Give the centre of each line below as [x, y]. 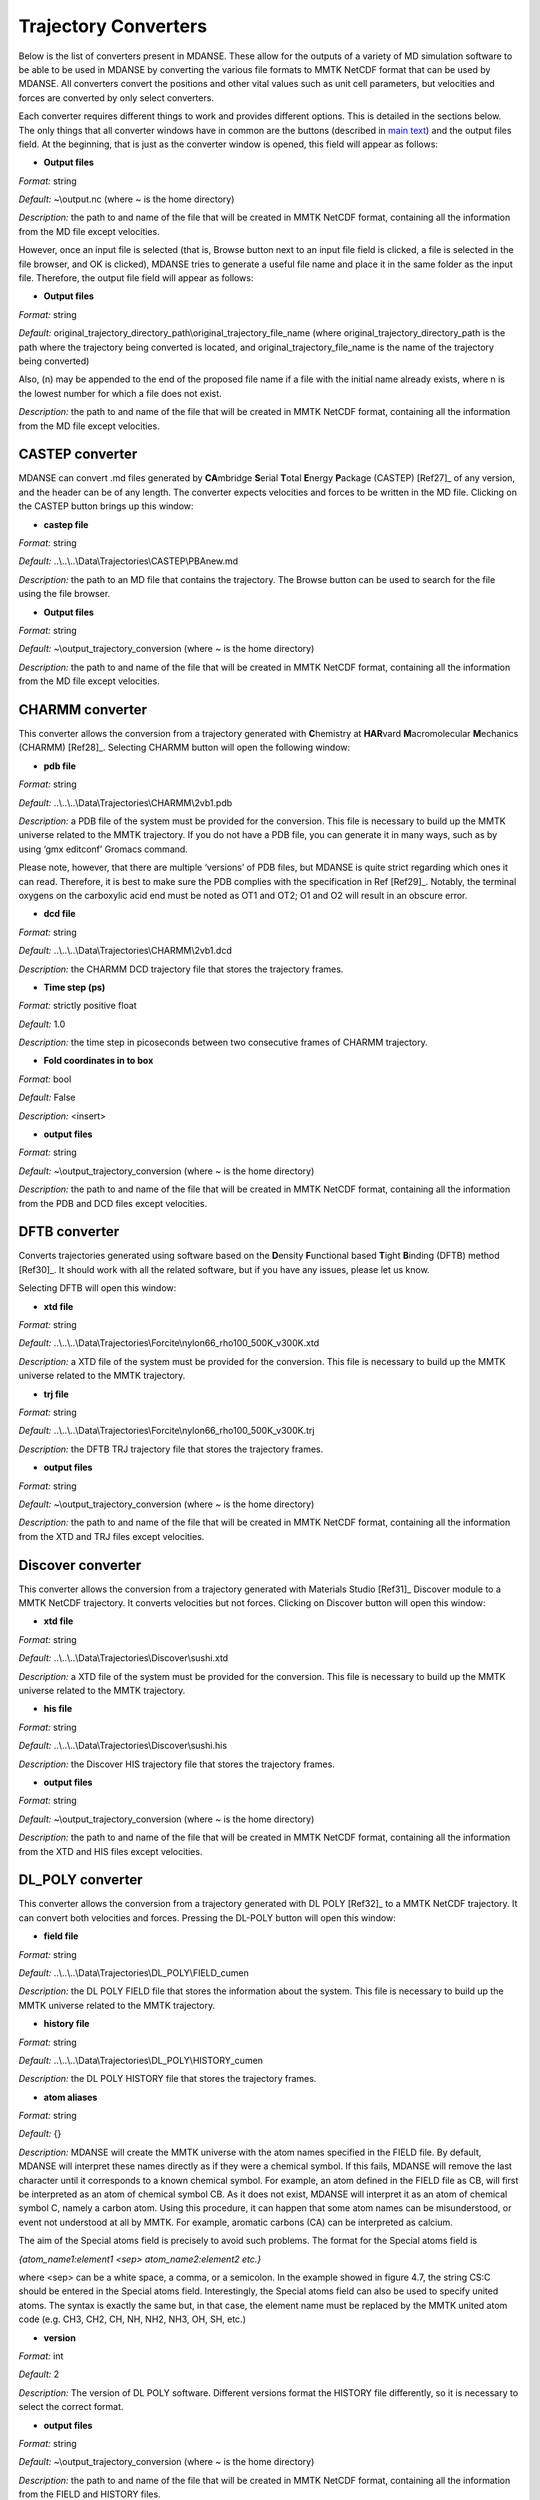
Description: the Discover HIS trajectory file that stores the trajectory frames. [176, 1764]
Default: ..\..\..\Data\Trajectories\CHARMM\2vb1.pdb [125, 802]
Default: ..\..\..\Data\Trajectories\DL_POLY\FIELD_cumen [133, 1972]
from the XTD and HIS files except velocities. [110, 1851]
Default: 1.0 [42, 1024]
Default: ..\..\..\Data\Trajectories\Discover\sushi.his [123, 1746]
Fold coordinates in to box [98, 1061]
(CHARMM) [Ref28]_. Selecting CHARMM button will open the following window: [184, 747]
